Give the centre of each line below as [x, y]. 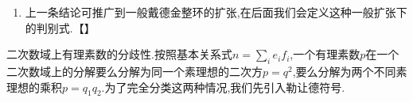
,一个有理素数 [325, 54]
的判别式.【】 [60, 27]
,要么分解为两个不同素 [350, 71]
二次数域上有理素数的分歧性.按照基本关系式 [119, 54]
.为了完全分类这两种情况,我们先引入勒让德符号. [223, 87]
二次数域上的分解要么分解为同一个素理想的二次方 [134, 71]
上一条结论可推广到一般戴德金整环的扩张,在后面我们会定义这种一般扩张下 [216, 12]
